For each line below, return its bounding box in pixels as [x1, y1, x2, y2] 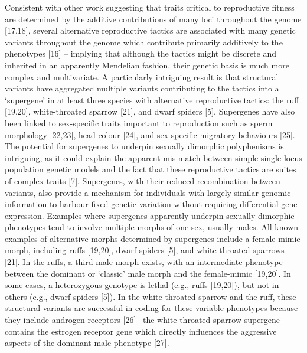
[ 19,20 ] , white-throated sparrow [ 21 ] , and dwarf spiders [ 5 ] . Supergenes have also [5, 105, 295, 117]
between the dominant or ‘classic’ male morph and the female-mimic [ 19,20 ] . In [5, 267, 291, 279]
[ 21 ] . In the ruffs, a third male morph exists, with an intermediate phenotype [5, 256, 283, 268]
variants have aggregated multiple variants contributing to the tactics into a [5, 82, 279, 94]
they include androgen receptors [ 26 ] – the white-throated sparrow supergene [5, 313, 280, 326]
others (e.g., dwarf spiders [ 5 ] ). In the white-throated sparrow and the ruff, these [5, 290, 296, 302]
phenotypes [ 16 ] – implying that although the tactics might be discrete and [5, 47, 276, 60]
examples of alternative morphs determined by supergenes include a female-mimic [5, 232, 301, 244]
